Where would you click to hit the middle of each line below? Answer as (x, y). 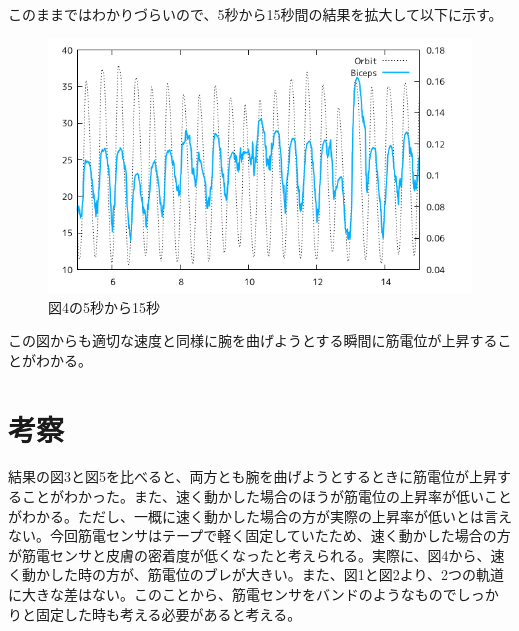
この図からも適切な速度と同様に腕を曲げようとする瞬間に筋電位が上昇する (253, 340)
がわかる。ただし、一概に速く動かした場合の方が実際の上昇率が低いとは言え (260, 515)
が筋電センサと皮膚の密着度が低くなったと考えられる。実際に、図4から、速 (256, 554)
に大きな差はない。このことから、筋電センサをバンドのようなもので (232, 594)
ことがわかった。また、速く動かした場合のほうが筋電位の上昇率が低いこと (266, 496)
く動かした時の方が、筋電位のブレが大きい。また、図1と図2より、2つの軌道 (256, 574)
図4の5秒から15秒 (104, 306)
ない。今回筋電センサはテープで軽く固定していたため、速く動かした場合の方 (259, 535)
